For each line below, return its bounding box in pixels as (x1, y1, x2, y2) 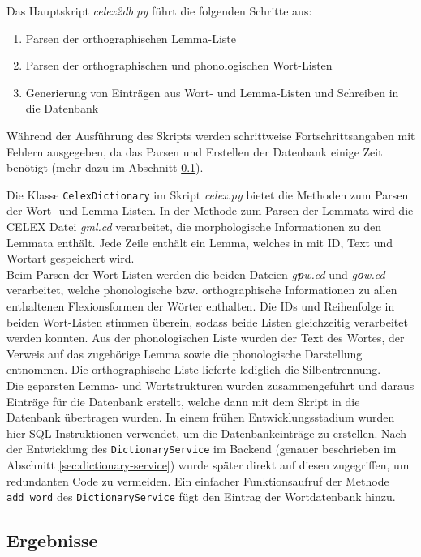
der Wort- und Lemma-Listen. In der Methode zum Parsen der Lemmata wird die (6, 202, 414, 219)
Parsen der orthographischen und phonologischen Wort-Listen (25, 57, 333, 74)
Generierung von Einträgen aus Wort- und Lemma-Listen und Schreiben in (25, 84, 399, 101)
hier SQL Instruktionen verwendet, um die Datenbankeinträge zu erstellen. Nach (6, 424, 407, 441)
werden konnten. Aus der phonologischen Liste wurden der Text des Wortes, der (6, 329, 405, 346)
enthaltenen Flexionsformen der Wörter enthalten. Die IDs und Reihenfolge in (6, 297, 395, 314)
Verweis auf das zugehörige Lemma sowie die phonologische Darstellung (6, 345, 363, 362)
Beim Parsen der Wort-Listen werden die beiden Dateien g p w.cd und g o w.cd (6, 265, 385, 282)
